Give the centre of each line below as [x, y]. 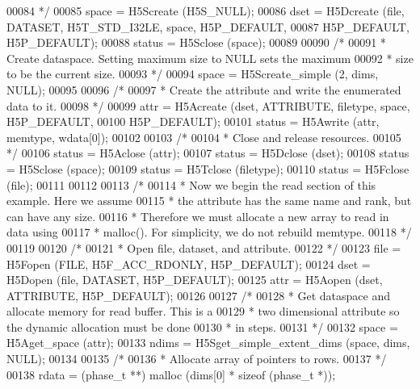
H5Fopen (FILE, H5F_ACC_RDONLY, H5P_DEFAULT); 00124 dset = [189, 264]
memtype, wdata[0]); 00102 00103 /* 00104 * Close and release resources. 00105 [204, 137]
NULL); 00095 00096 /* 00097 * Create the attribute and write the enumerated [204, 89]
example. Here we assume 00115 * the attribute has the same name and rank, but [209, 201]
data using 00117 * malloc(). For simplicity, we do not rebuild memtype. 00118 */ [209, 232]
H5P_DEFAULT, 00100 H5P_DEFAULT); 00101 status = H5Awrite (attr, [193, 121]
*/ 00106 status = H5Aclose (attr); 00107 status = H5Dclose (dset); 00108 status [208, 153]
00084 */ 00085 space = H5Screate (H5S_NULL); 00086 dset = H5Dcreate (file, [206, 10]
